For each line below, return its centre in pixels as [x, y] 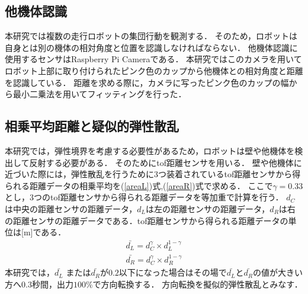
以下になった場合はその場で [173, 272]
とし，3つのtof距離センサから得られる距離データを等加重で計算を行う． [144, 197]
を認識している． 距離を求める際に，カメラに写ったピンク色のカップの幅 [147, 82]
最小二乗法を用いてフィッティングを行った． [100, 94]
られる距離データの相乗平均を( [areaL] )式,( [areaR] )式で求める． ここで [139, 185]
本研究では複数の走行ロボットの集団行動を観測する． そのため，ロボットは [151, 36]
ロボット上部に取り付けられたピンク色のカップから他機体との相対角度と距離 [154, 70]
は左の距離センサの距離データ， [208, 208]
